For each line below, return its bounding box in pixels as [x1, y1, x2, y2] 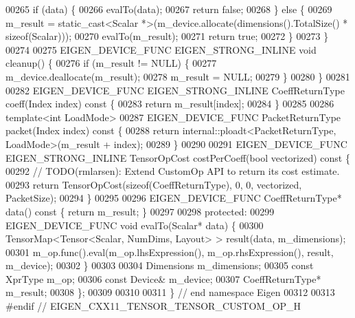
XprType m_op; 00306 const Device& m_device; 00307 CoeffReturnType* [5, 271, 321, 286]
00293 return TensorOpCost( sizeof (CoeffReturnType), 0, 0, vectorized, [5, 177, 302, 191]
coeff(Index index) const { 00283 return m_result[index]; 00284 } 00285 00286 [5, 96, 334, 111]
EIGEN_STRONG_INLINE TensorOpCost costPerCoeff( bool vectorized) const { [5, 150, 350, 165]
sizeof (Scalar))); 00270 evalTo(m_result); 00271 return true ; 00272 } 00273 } [5, 29, 329, 43]
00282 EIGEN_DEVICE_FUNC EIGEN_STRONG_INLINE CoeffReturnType [5, 83, 345, 97]
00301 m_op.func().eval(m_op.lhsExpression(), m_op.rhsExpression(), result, [5, 244, 334, 259]
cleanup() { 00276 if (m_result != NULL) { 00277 [5, 56, 217, 70]
